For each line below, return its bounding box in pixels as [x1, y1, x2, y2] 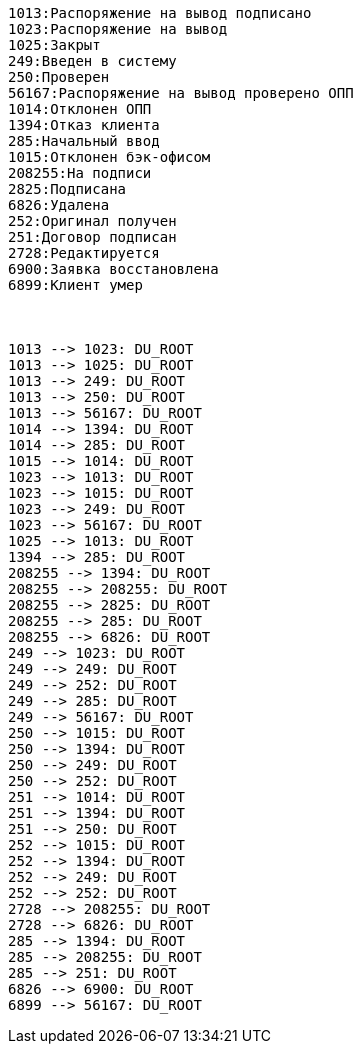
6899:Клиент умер [8, 277, 143, 293]
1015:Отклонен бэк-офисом [8, 149, 211, 165]
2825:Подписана [8, 181, 127, 197]
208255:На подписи [8, 165, 152, 181]
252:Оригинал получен [8, 213, 177, 229]
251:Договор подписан [8, 229, 177, 245]
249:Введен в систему [8, 53, 177, 69]
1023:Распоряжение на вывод [8, 21, 228, 37]
